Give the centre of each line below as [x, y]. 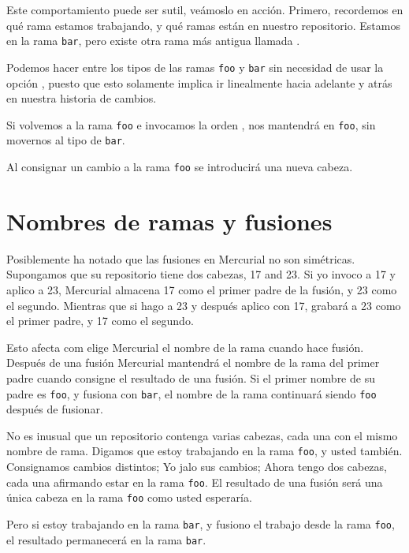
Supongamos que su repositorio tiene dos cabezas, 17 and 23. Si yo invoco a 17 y [201, 274]
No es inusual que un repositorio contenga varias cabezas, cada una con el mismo [202, 435]
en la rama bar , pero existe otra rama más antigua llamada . [153, 41]
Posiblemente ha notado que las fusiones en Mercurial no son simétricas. [181, 258]
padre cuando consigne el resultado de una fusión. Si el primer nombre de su [191, 377]
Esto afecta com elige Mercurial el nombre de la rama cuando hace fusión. [185, 347]
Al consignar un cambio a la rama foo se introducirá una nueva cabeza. [180, 166]
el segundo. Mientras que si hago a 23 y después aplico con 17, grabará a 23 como [204, 305]
